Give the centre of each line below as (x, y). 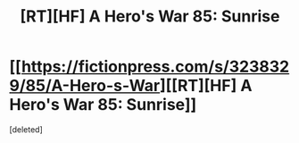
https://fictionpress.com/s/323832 (155, 67)
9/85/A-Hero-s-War (85, 86)
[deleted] (26, 129)
